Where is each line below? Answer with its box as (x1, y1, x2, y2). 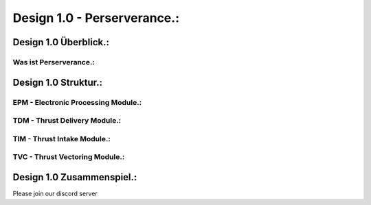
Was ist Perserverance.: (12, 57, 95, 67)
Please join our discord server (12, 189, 98, 197)
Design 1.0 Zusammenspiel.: (12, 171, 137, 183)
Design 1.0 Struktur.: (12, 76, 103, 88)
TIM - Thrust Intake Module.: (12, 134, 111, 143)
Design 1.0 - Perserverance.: (12, 10, 180, 25)
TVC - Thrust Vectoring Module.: (12, 152, 125, 162)
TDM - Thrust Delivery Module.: (12, 116, 122, 125)
